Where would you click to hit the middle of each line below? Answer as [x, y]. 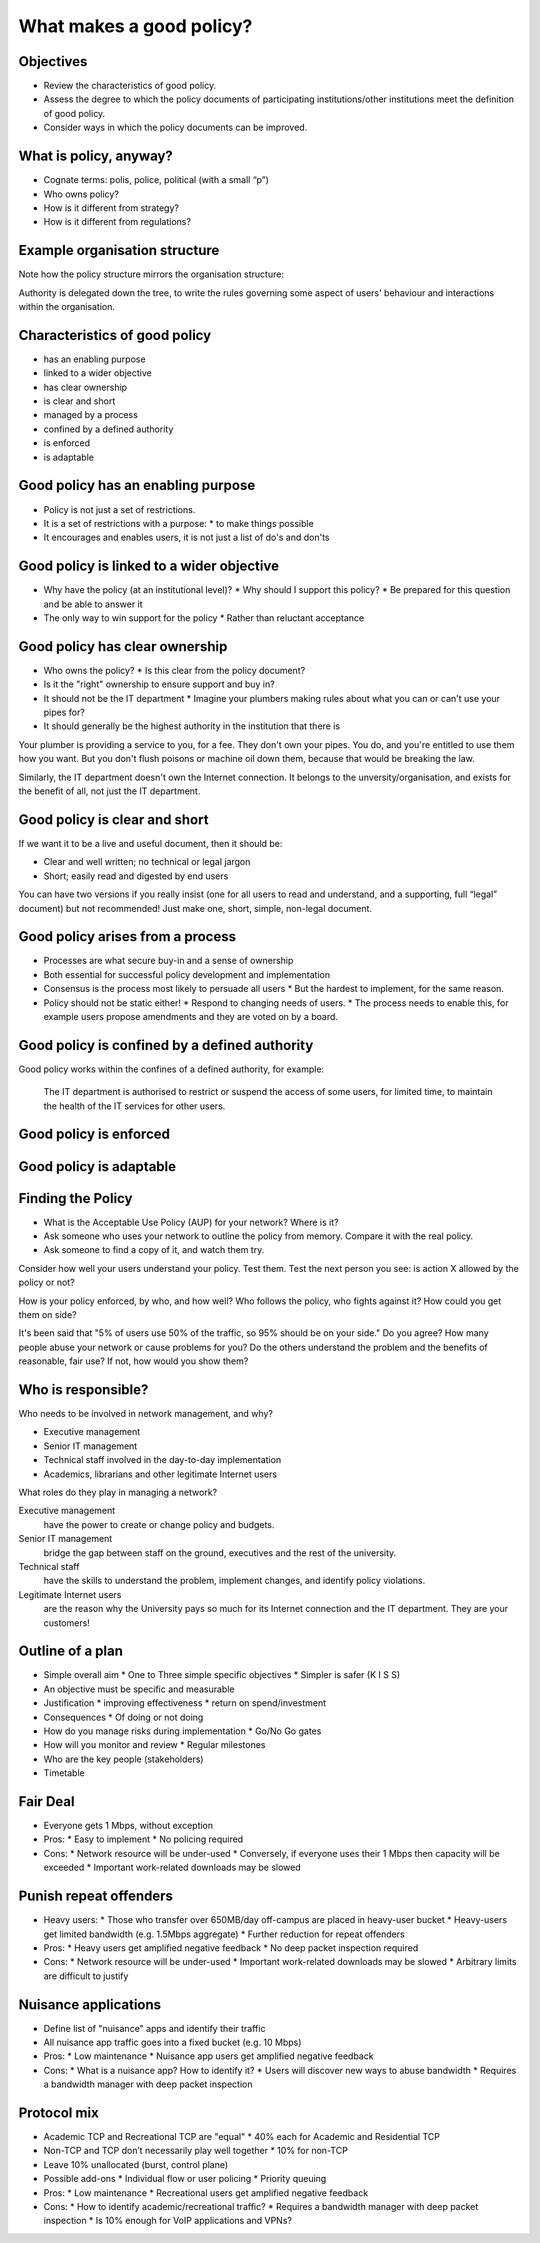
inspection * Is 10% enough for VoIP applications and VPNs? [167, 2221]
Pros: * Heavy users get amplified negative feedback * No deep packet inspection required [231, 1947]
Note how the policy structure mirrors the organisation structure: [151, 274]
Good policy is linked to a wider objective [149, 566]
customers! [66, 1622]
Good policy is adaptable [97, 1166]
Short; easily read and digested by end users [136, 876]
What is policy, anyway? [96, 156]
